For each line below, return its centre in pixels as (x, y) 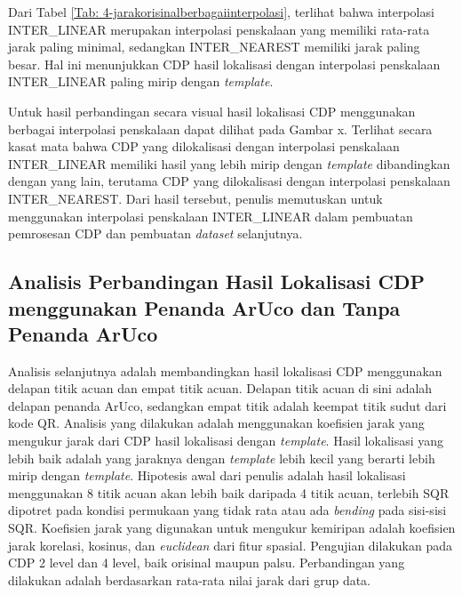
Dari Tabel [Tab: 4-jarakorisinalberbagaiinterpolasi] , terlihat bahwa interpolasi (221, 12)
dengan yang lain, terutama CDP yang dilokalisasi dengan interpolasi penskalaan (229, 181)
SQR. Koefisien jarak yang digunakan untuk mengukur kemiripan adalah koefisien (232, 528)
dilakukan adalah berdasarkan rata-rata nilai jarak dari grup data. (190, 579)
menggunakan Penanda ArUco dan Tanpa (204, 307)
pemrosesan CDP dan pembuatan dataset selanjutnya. (155, 233)
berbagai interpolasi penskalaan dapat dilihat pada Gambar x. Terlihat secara (220, 129)
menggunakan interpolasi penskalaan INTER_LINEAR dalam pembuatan (211, 216)
